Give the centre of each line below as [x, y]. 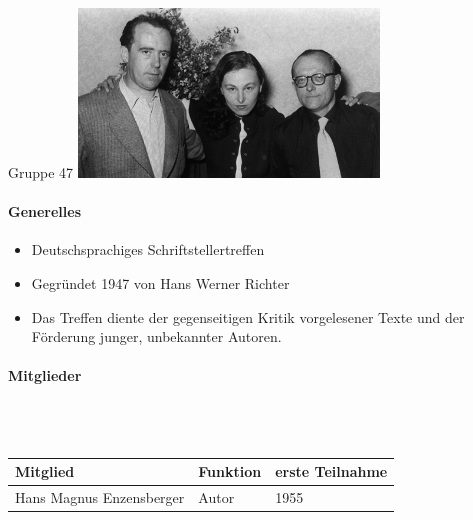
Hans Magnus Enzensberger [100, 497]
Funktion [230, 471]
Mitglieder [45, 375]
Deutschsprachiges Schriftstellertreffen [148, 249]
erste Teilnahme [331, 471]
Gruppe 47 [41, 172]
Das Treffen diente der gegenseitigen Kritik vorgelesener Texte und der [248, 316]
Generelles [45, 211]
